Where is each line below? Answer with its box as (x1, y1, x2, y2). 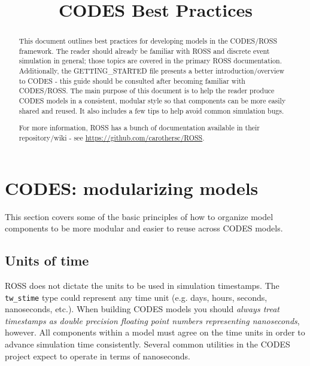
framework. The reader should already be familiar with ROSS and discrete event (19, 45, 270, 56)
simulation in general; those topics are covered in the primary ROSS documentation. (19, 56, 282, 66)
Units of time (5, 251, 89, 270)
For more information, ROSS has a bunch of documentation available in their (19, 123, 260, 133)
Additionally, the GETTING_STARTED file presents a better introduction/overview (19, 66, 285, 76)
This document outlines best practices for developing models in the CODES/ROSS (19, 36, 278, 46)
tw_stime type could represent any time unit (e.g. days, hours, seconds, (5, 291, 268, 303)
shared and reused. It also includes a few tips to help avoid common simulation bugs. (19, 105, 284, 115)
